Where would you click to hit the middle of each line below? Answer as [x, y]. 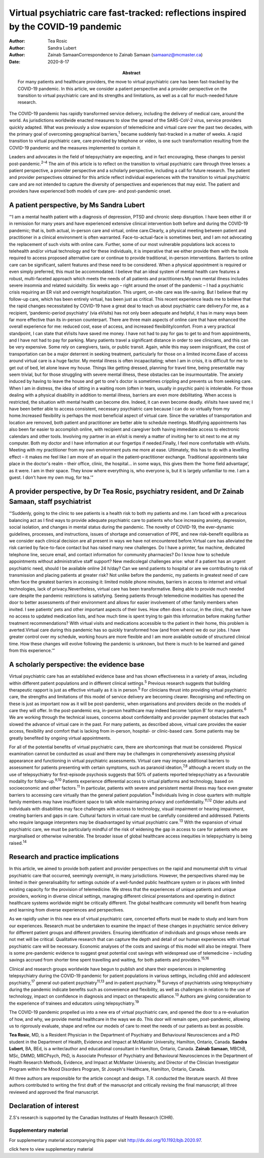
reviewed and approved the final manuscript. [54, 1092]
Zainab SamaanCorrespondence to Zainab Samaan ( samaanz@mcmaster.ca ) [125, 55]
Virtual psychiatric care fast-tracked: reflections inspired [128, 13]
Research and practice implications [64, 857]
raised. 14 [18, 842]
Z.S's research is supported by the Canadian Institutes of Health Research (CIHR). [92, 1118]
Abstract [132, 73]
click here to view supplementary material [51, 1149]
